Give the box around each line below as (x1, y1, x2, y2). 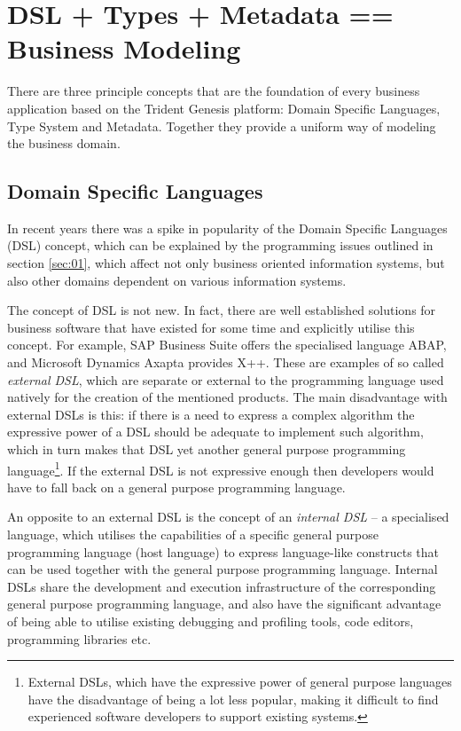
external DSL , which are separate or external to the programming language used (7, 370, 444, 389)
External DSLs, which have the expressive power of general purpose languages (27, 672, 452, 691)
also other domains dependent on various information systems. (7, 271, 347, 289)
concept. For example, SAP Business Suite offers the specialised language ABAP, (7, 335, 447, 354)
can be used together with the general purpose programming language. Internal (7, 560, 438, 578)
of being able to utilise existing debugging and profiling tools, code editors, (7, 612, 414, 631)
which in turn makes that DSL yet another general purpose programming (7, 440, 406, 459)
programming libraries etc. (7, 629, 152, 648)
